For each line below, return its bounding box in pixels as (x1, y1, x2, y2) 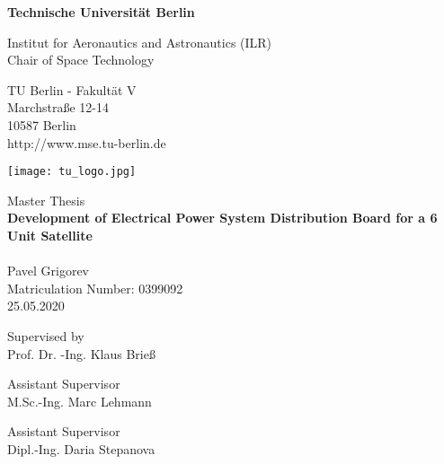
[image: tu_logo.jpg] (7, 165, 137, 179)
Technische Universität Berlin (7, 3, 195, 21)
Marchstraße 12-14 (7, 98, 109, 117)
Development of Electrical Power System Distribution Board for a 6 (7, 208, 438, 227)
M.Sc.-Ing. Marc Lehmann (7, 391, 152, 410)
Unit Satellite (7, 226, 93, 244)
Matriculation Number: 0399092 (7, 278, 183, 297)
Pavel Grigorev (7, 261, 89, 280)
